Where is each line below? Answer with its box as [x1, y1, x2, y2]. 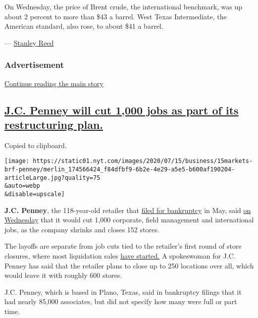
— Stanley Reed [4, 37, 54, 48]
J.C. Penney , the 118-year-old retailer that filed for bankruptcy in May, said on [4, 205, 251, 215]
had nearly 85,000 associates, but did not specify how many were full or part [4, 296, 237, 307]
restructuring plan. [4, 116, 103, 132]
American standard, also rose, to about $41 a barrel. [4, 21, 163, 31]
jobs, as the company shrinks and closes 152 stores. [4, 224, 159, 234]
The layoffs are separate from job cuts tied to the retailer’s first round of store [4, 241, 242, 251]
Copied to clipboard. [4, 140, 67, 150]
